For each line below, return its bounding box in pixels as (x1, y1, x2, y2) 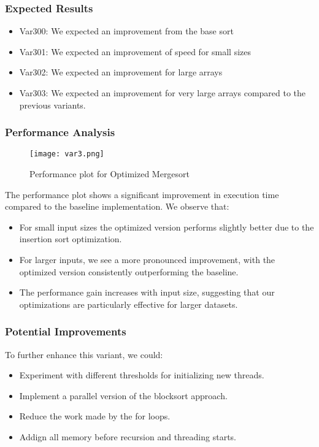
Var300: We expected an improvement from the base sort (19, 25, 234, 37)
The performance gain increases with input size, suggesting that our (19, 286, 275, 299)
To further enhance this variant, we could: (5, 348, 163, 361)
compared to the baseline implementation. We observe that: (5, 200, 229, 213)
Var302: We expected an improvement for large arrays (19, 66, 223, 78)
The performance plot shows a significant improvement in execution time (5, 188, 279, 201)
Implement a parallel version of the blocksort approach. (19, 389, 228, 402)
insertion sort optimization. (19, 232, 122, 245)
